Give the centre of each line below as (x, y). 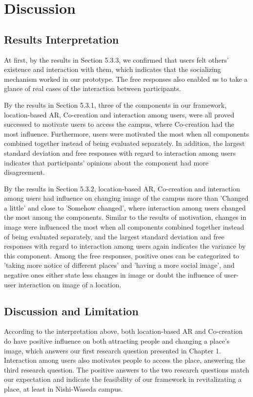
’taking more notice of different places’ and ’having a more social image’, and (119, 265)
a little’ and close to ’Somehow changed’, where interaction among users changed (125, 207)
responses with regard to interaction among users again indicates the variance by (125, 246)
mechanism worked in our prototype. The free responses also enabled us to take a (126, 79)
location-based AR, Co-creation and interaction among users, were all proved (119, 114)
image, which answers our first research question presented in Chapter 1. (113, 350)
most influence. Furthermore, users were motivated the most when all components (126, 133)
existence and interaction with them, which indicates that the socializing (113, 69)
